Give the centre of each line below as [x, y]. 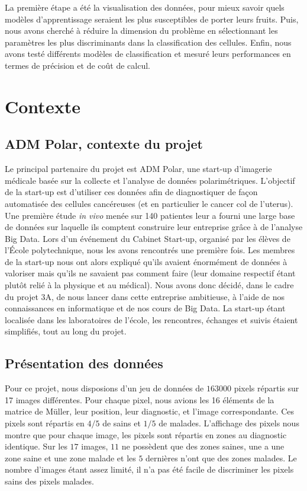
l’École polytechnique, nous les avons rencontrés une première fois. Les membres [150, 250]
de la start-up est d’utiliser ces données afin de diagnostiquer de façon [131, 192]
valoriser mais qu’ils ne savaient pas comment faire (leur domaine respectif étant [150, 273]
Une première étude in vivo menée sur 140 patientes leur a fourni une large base [150, 215]
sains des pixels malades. [49, 481]
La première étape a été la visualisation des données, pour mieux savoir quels [145, 7]
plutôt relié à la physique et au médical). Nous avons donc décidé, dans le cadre [149, 285]
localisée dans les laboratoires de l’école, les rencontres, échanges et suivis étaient [151, 319]
